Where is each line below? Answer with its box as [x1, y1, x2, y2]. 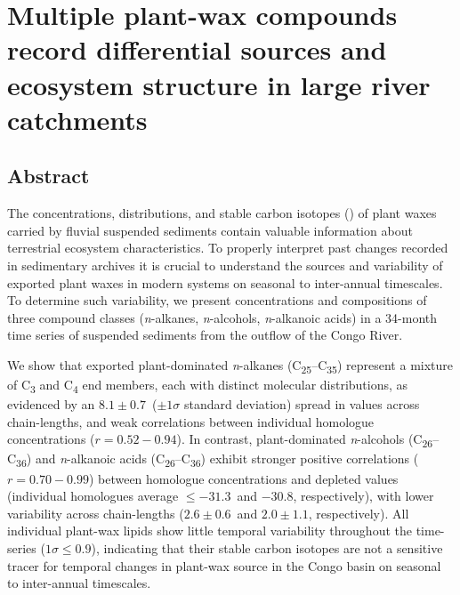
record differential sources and [7, 31, 387, 68]
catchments [7, 101, 148, 137]
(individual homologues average [7, 486, 179, 505]
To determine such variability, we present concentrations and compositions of [7, 291, 427, 310]
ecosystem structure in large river [7, 66, 431, 102]
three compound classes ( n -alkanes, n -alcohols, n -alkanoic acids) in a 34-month [7, 308, 438, 326]
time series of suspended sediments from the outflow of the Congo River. [7, 326, 403, 344]
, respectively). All [308, 503, 409, 522]
